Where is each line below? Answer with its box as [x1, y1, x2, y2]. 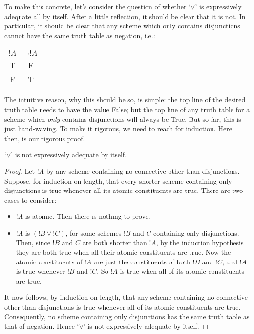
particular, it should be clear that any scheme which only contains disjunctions [4, 21, 240, 31]
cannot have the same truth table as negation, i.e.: [4, 30, 155, 40]
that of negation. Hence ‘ [4, 321, 79, 331]
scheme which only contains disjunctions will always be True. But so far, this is [4, 114, 241, 124]
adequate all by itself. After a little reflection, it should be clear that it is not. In [4, 11, 246, 21]
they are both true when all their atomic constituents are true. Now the [16, 247, 231, 257]
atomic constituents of [16, 256, 83, 266]
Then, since [16, 237, 50, 247]
